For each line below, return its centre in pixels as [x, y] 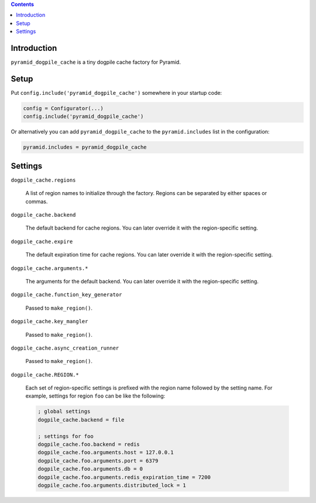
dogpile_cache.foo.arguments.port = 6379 [98, 461]
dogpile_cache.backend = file [81, 420]
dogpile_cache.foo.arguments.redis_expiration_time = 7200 [124, 477]
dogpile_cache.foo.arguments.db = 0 [90, 469]
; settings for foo [66, 436]
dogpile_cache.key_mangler [49, 321]
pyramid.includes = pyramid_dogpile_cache [85, 147]
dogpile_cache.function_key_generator [66, 295]
